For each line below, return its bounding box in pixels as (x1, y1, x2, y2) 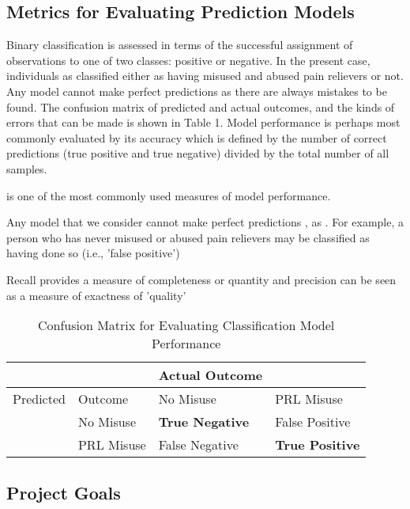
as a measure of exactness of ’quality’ (6, 287, 186, 303)
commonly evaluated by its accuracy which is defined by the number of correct (6, 129, 387, 146)
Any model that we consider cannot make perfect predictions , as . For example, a (6, 214, 404, 230)
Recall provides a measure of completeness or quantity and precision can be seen (6, 271, 397, 287)
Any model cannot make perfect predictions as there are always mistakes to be (6, 82, 387, 99)
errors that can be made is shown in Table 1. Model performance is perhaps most (6, 114, 401, 131)
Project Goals (6, 480, 121, 504)
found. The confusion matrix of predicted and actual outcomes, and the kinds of (6, 98, 395, 115)
